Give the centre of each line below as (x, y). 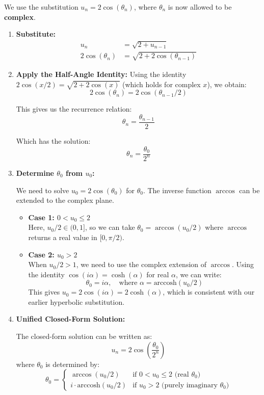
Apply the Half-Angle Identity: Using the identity (101, 74)
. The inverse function (177, 190)
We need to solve (43, 190)
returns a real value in (63, 237)
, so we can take (110, 227)
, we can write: (199, 274)
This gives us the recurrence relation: (74, 109)
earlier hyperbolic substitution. (76, 301)
